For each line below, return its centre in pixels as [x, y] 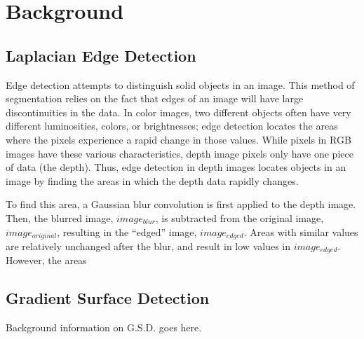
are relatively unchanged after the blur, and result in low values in [148, 245]
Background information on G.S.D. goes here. [104, 327]
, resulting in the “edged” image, [127, 231]
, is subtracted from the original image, [240, 217]
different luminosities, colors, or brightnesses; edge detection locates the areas [172, 126]
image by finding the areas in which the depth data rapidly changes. [152, 180]
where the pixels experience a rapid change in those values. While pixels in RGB [178, 139]
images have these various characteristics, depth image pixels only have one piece [180, 153]
